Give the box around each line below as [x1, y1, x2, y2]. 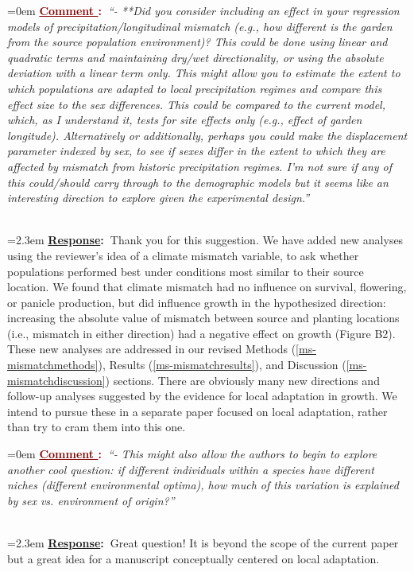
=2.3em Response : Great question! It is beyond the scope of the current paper [7, 535, 399, 551]
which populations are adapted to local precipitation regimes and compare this [7, 80, 382, 96]
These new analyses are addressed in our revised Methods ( [7, 340, 296, 357]
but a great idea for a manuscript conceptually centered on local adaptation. [7, 550, 380, 566]
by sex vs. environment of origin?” [7, 492, 175, 508]
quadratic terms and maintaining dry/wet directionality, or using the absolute [7, 49, 384, 65]
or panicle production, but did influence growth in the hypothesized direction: [7, 294, 386, 310]
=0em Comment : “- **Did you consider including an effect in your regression [7, 2, 400, 18]
